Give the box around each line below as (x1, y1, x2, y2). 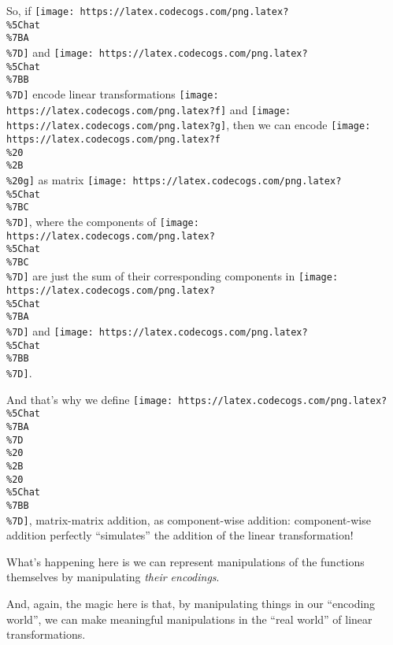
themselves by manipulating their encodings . (6, 569, 220, 585)
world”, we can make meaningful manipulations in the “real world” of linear (6, 610, 373, 627)
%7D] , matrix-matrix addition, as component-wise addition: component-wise (6, 511, 371, 528)
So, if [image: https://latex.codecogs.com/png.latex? (6, 2, 289, 18)
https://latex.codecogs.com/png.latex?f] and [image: (6, 101, 291, 117)
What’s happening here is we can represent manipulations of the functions (6, 553, 365, 569)
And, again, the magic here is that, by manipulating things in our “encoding (6, 595, 376, 612)
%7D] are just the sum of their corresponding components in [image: (6, 268, 339, 284)
